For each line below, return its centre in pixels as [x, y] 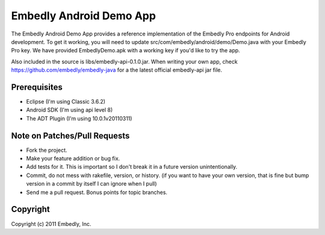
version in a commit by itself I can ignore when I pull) [91, 184]
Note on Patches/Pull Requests [70, 136]
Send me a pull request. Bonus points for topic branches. [97, 192]
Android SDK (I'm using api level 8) [70, 110]
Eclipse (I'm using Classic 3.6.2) [66, 102]
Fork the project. [47, 150]
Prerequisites [37, 87]
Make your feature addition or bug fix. [73, 158]
